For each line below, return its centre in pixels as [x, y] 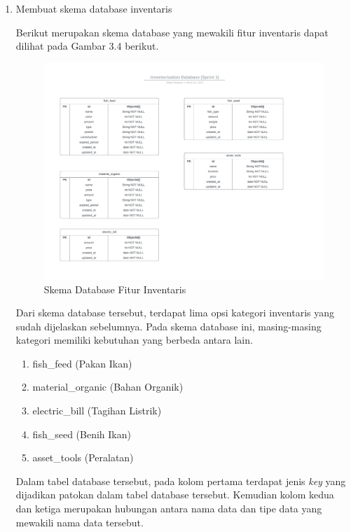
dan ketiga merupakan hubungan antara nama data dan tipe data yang [169, 509]
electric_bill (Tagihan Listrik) [97, 411]
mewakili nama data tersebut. [80, 522]
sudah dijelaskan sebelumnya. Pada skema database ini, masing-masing [168, 326]
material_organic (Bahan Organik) [108, 387]
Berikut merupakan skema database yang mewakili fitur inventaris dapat [172, 32]
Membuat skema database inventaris [94, 8]
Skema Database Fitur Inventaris [115, 289]
